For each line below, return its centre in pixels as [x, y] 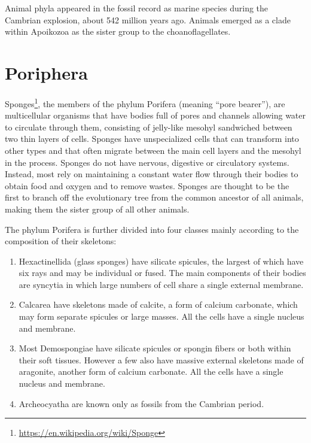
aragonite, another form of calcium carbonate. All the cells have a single [151, 371]
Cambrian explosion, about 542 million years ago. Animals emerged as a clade [148, 19]
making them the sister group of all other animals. [97, 209]
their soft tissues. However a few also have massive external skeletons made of [161, 359]
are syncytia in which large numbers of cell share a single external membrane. [161, 284]
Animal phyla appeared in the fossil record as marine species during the [137, 8]
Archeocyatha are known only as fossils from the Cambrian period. [141, 403]
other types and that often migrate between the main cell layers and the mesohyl [153, 150]
